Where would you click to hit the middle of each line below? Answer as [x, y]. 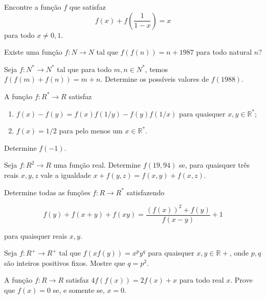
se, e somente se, [79, 290]
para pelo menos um [91, 131]
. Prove [241, 280]
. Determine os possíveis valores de [155, 79]
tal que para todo [84, 69]
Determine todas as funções [47, 192]
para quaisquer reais [36, 235]
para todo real [202, 280]
